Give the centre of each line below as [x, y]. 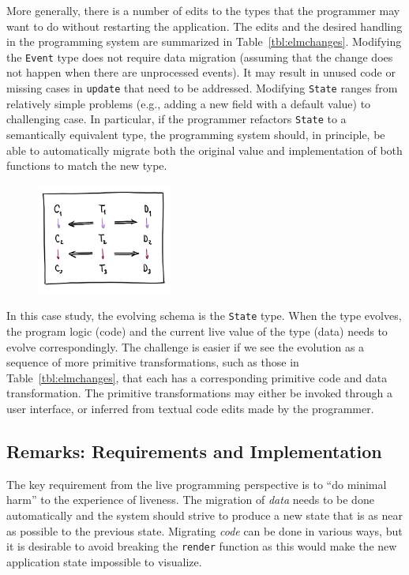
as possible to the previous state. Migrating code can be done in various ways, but [204, 530]
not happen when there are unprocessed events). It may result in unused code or [201, 72]
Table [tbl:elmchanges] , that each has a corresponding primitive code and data [197, 377]
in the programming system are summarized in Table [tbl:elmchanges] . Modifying [204, 41]
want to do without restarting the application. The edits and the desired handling [204, 26]
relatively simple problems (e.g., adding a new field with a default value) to [189, 103]
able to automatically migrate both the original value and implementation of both [204, 150]
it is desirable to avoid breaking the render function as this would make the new [202, 546]
